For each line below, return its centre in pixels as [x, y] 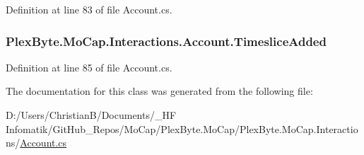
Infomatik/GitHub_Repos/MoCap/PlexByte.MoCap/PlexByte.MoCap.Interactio [182, 128]
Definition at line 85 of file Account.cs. [89, 67]
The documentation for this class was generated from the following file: [159, 91]
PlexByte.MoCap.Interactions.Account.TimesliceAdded [166, 41]
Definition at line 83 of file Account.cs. [89, 9]
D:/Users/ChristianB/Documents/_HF [91, 115]
